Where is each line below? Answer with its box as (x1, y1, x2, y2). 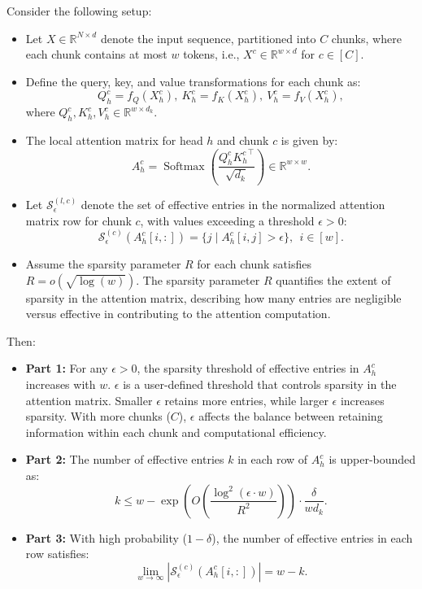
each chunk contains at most (25, 46, 167, 63)
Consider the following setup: (7, 2, 152, 19)
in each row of (237, 451, 308, 468)
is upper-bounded (328, 451, 416, 468)
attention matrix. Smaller (25, 391, 153, 408)
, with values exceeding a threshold (140, 212, 315, 229)
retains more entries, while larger (164, 391, 328, 408)
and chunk (217, 131, 269, 148)
